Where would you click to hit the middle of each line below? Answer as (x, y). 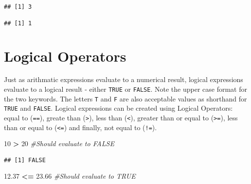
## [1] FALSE (25, 160)
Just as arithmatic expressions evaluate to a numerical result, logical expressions (124, 79)
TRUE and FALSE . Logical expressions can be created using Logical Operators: (118, 108)
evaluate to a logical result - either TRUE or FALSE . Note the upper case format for (125, 89)
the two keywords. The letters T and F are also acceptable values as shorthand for (125, 98)
